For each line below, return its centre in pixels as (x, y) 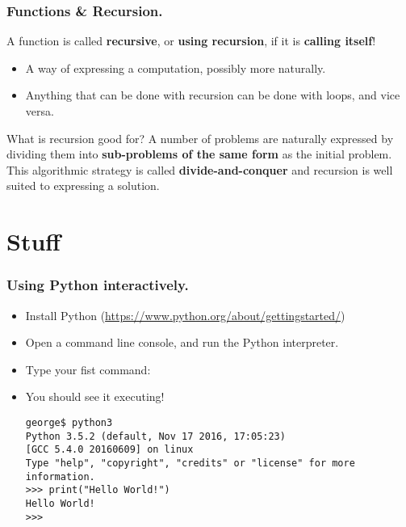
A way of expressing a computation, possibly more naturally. (176, 67)
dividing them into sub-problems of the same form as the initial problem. (199, 154)
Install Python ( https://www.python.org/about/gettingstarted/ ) (185, 315)
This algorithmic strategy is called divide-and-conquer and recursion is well (200, 169)
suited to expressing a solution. (83, 186)
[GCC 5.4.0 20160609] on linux (109, 450)
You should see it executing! (95, 396)
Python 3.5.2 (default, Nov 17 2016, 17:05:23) (155, 436)
